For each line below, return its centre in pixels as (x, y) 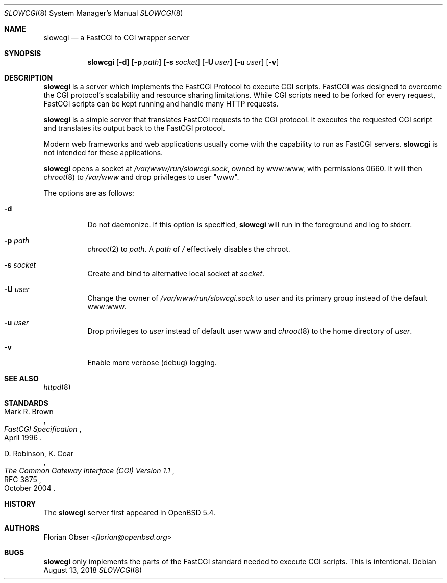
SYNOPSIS (23, 53)
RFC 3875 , (23, 479)
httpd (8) (57, 387)
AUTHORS (22, 528)
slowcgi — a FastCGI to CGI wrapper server (117, 37)
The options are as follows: (89, 193)
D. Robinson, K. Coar (39, 453)
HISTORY (20, 504)
